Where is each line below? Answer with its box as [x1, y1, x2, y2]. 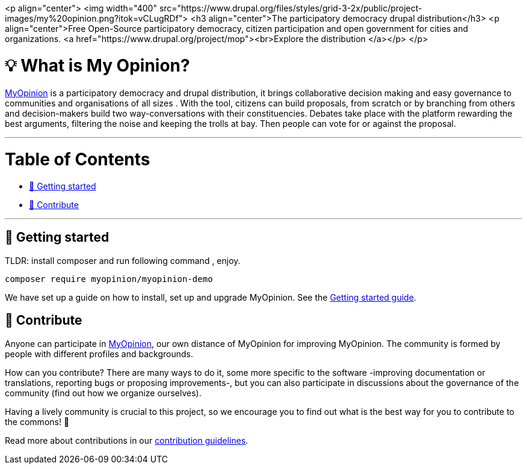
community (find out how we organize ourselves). [5, 387, 202, 398]
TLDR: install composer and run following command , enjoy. [5, 255, 241, 266]
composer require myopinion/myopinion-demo [5, 274, 213, 284]
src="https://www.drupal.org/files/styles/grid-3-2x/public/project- [159, 3, 422, 13]
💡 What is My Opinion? [5, 55, 190, 76]
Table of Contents [5, 149, 150, 170]
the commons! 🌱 [5, 416, 70, 427]
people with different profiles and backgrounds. [5, 348, 193, 359]
